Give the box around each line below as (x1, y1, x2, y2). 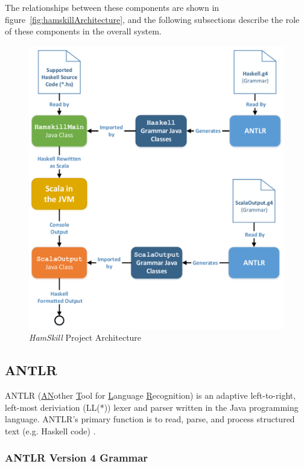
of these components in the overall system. (5, 25, 162, 37)
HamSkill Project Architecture (29, 331, 142, 344)
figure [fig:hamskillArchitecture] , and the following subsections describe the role (5, 13, 300, 25)
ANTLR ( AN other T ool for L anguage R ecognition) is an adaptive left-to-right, (5, 389, 296, 402)
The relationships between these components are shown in (5, 1, 220, 13)
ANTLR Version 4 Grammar (5, 450, 148, 465)
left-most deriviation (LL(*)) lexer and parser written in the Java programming (5, 401, 299, 413)
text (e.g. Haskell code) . (5, 424, 96, 437)
